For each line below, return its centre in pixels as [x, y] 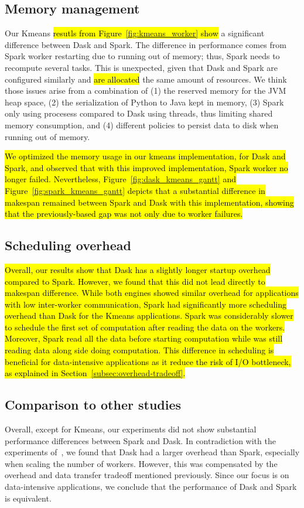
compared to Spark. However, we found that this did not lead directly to [135, 281]
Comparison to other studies [93, 405]
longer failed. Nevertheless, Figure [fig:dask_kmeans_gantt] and [120, 179]
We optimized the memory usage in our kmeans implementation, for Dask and [145, 156]
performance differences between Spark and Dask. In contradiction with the [140, 440]
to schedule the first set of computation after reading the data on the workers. [145, 327]
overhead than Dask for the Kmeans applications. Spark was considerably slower [149, 316]
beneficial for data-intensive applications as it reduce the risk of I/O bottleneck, [148, 361]
